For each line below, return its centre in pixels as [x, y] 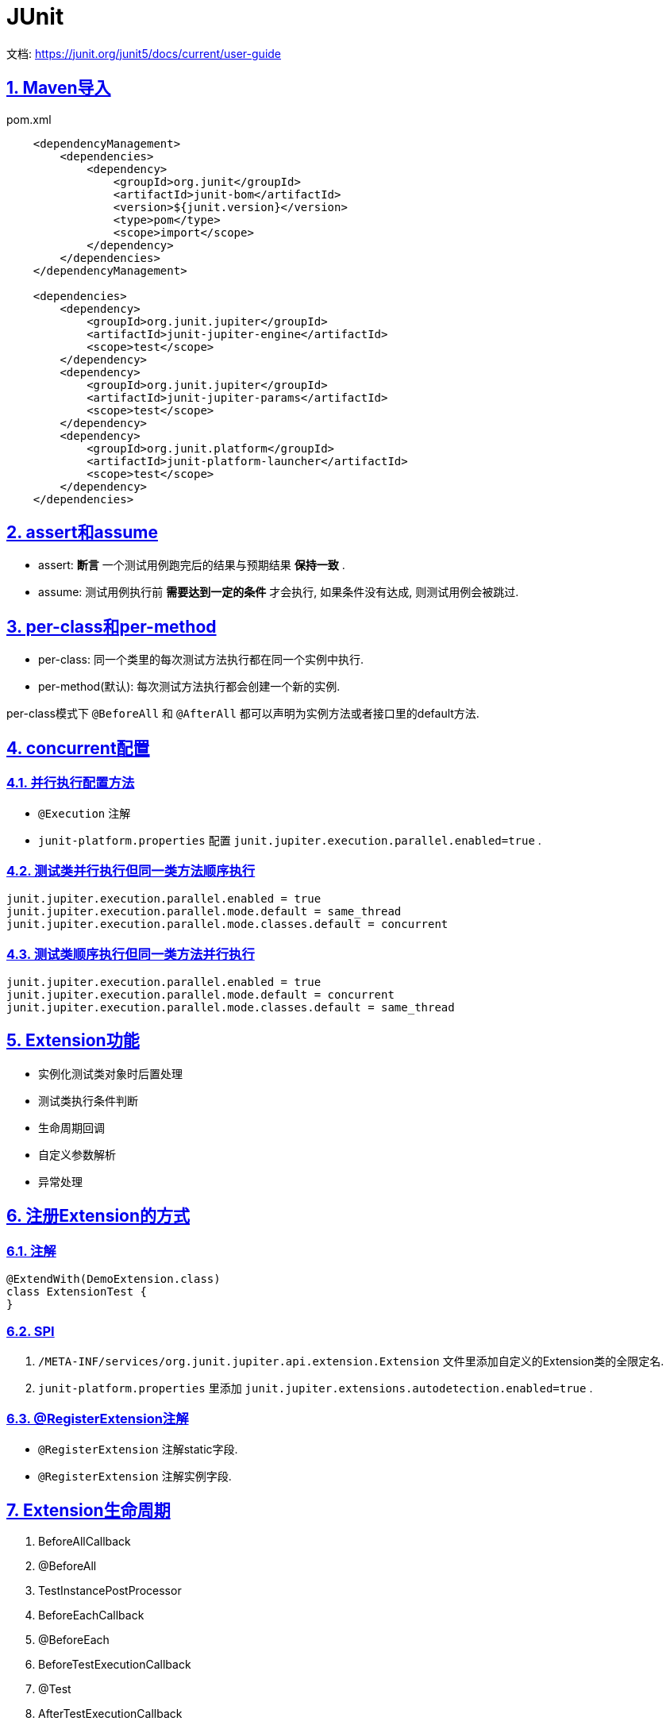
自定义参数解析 [77, 1154]
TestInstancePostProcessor [110, 1591]
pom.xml [29, 119]
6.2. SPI [31, 1332]
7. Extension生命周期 [89, 1510]
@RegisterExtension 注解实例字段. [135, 1476]
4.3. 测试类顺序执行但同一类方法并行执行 [131, 954]
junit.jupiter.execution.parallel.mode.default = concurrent [200, 995]
